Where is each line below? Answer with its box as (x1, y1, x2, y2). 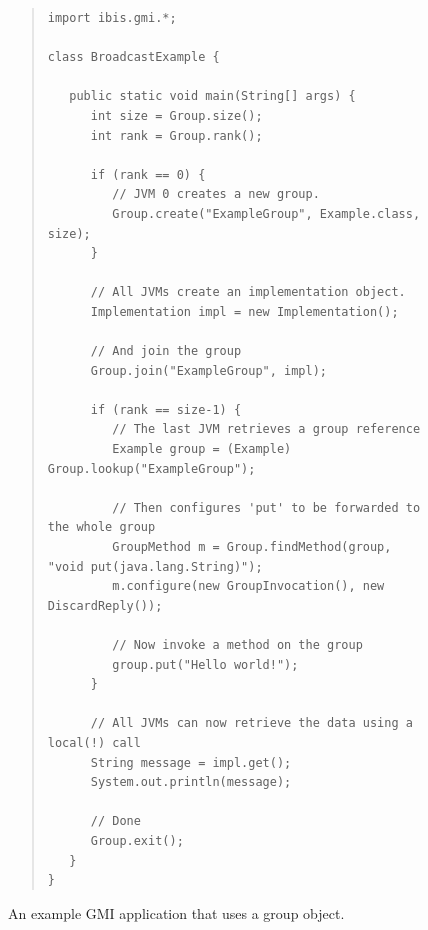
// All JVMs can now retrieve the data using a (90, 716, 413, 731)
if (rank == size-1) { (90, 402, 242, 417)
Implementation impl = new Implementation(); (90, 304, 399, 319)
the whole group (47, 520, 156, 535)
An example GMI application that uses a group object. (8, 902, 345, 923)
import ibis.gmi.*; (47, 11, 177, 25)
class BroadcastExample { (47, 50, 220, 65)
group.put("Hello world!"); (112, 657, 299, 672)
